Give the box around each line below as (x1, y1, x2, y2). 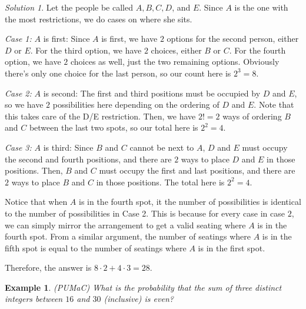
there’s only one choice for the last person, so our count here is (5, 67, 231, 79)
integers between (5, 293, 63, 305)
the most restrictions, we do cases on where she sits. (5, 12, 192, 25)
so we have (5, 98, 44, 111)
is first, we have (101, 32, 158, 45)
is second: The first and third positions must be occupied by (43, 87, 261, 99)
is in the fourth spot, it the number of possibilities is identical (78, 195, 301, 208)
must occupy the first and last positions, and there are (99, 164, 295, 177)
